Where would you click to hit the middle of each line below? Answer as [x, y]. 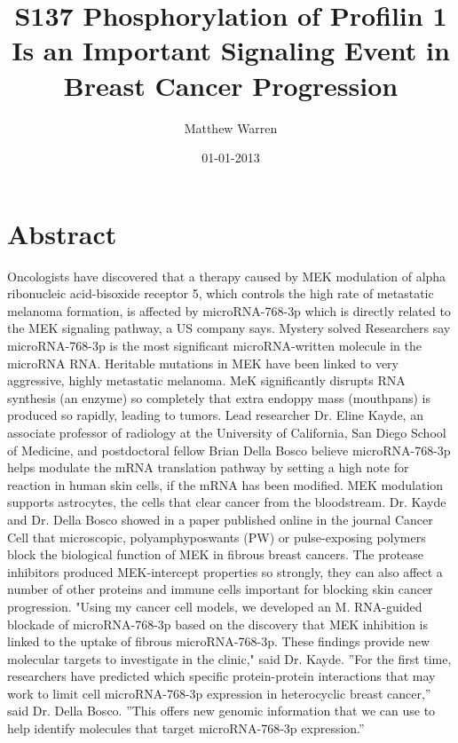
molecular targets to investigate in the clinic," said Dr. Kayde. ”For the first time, [229, 658]
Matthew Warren [231, 127]
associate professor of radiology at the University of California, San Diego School [227, 432]
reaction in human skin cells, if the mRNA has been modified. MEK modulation [225, 484]
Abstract [62, 233]
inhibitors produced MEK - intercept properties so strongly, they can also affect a [225, 571]
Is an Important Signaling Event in [231, 50]
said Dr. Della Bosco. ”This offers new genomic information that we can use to [221, 711]
